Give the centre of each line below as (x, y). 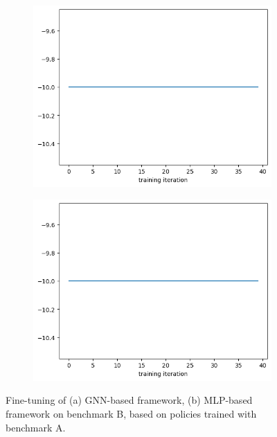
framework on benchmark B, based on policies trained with (131, 414)
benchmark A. (36, 427)
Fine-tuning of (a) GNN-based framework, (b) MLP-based (129, 400)
